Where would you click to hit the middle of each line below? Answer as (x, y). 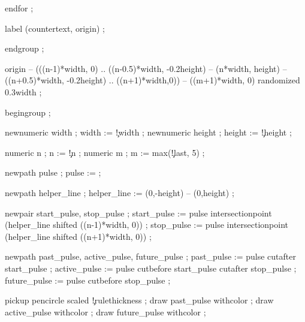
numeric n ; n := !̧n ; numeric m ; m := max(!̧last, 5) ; (105, 152)
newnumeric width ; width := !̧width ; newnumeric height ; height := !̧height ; (148, 132)
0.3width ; (23, 91)
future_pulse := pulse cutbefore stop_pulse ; (88, 280)
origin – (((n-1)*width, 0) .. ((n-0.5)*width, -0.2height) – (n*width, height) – (146, 68)
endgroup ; (25, 48)
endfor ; (19, 8)
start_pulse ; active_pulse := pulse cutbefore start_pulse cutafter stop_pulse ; (151, 268)
